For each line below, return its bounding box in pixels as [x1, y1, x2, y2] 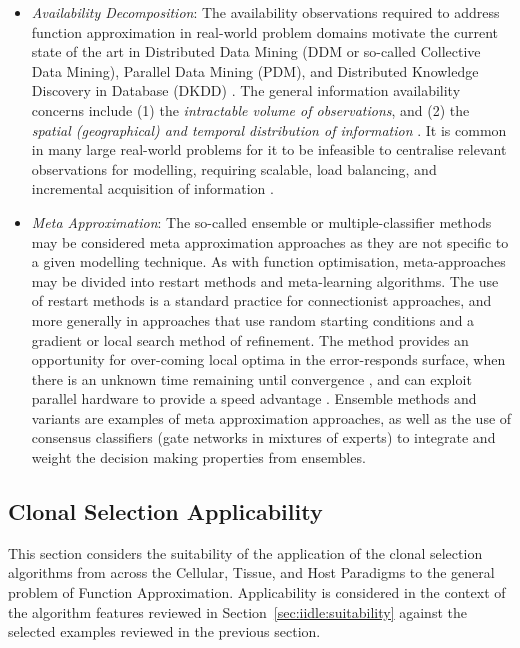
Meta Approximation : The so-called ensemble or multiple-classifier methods [31, 211, 492, 232]
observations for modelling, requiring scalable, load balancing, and [31, 158, 437, 179]
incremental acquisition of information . [31, 178, 274, 199]
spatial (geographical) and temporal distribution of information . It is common [31, 119, 507, 140]
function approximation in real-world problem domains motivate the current [31, 21, 499, 42]
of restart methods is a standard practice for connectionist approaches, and [31, 290, 492, 311]
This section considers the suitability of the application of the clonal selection [8, 542, 483, 563]
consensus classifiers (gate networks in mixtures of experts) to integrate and [31, 427, 496, 448]
